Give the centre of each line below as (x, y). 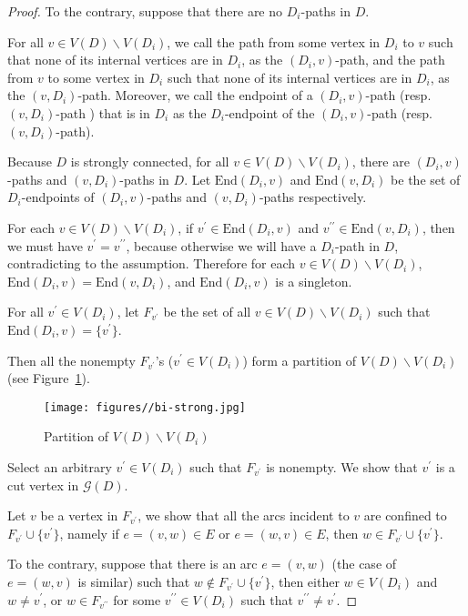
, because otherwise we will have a (221, 245)
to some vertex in (96, 77)
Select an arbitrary (60, 466)
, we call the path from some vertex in (274, 41)
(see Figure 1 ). (49, 378)
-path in (357, 245)
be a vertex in (79, 515)
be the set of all (207, 312)
